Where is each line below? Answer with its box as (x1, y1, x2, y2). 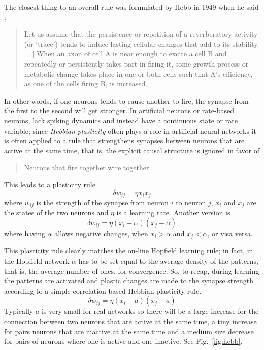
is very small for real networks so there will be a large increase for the (41, 306, 259, 316)
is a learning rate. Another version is (116, 207, 230, 218)
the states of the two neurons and (4, 207, 109, 218)
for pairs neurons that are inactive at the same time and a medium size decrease (4, 326, 254, 336)
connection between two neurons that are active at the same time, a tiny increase (4, 316, 257, 327)
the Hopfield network (4, 256, 70, 266)
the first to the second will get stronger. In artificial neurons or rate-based (4, 105, 234, 116)
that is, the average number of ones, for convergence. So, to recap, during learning (4, 265, 259, 276)
